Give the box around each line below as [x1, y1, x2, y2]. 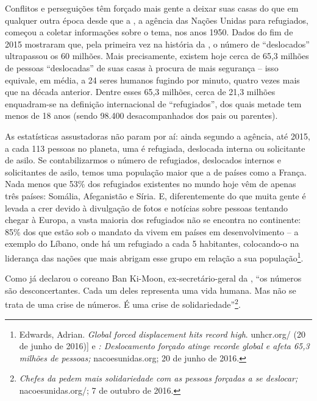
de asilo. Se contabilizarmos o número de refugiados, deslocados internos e [5, 154, 281, 166]
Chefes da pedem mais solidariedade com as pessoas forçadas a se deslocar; [19, 372, 298, 385]
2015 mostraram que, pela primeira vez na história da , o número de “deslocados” [5, 37, 310, 50]
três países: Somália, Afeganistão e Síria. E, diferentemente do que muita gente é [5, 189, 306, 202]
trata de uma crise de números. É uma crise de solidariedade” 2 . [5, 296, 241, 310]
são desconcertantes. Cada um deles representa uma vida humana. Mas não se [5, 283, 296, 296]
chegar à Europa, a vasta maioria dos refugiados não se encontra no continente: [5, 213, 301, 226]
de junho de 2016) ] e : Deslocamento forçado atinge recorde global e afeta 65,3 [19, 339, 310, 352]
